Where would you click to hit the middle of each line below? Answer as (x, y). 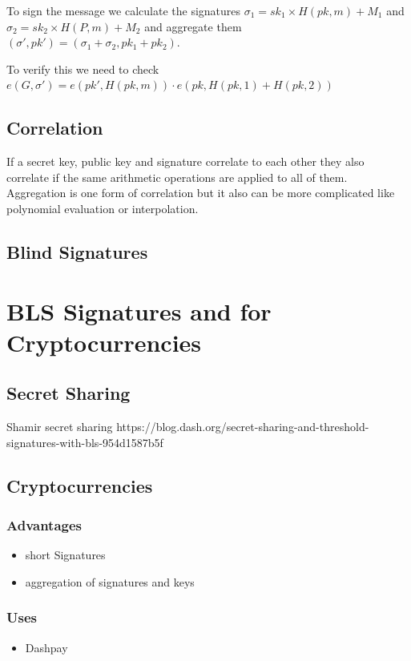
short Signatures (65, 555)
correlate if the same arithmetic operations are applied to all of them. (177, 177)
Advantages (44, 524)
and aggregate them (193, 26)
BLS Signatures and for (139, 310)
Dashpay (46, 647)
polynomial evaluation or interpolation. (103, 208)
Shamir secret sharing (60, 427)
